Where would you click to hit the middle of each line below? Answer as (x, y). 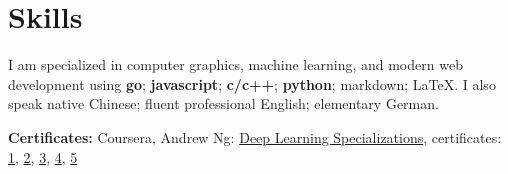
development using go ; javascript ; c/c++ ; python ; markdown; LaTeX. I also (252, 83)
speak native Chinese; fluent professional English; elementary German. (223, 103)
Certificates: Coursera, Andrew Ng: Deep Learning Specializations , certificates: (255, 136)
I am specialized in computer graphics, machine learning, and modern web (235, 64)
